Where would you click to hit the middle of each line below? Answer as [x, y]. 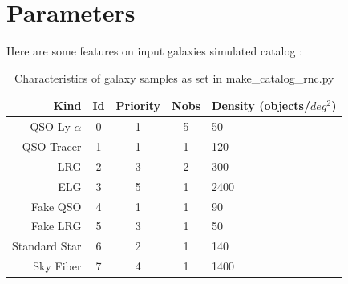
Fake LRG [56, 226]
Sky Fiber [57, 266]
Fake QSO [57, 206]
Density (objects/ [261, 105]
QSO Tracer [52, 146]
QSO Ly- [52, 126]
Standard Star [47, 246]
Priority [138, 105]
